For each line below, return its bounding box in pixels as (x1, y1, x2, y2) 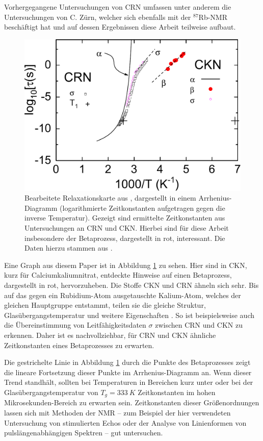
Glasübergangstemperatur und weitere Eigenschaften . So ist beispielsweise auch (4, 309, 254, 320)
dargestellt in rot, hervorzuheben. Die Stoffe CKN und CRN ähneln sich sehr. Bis (4, 280, 259, 290)
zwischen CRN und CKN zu (155, 320, 243, 330)
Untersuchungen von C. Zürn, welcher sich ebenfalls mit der (4, 11, 191, 22)
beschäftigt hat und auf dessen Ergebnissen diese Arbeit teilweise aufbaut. (4, 21, 236, 32)
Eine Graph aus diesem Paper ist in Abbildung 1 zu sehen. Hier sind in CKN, (4, 259, 247, 270)
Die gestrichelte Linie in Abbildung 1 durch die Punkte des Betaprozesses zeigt (4, 357, 251, 367)
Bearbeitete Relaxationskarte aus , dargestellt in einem (24, 192, 196, 203)
